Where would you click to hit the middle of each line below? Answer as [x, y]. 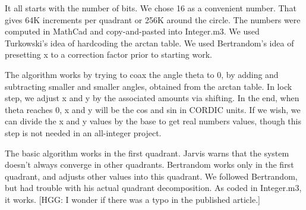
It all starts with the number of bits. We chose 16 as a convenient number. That [151, 8]
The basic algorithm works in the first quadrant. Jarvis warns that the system [147, 153]
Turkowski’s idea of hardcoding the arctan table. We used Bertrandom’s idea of [149, 43]
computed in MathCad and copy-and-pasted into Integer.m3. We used [132, 31]
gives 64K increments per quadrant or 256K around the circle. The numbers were [153, 19]
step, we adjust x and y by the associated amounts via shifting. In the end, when [152, 98]
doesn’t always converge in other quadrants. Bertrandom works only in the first [149, 164]
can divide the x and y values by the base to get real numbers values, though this [153, 121]
